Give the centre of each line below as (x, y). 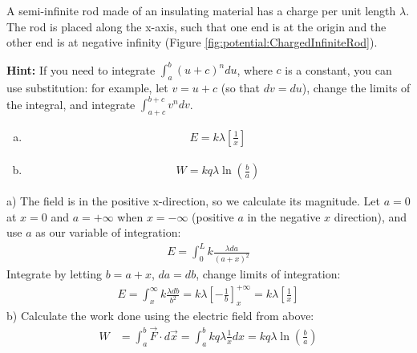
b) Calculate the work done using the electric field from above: (160, 316)
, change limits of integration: (268, 274)
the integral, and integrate (71, 104)
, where (255, 69)
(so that (241, 88)
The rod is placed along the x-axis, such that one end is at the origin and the (196, 26)
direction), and (370, 216)
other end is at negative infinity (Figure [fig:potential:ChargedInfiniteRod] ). (192, 42)
